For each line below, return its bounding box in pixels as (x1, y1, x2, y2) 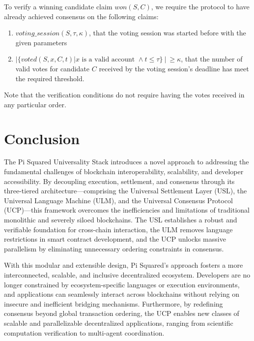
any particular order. (4, 99, 66, 109)
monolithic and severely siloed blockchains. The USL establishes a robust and (4, 215, 237, 225)
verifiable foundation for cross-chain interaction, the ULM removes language (4, 224, 233, 234)
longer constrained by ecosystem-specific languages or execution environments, (4, 279, 240, 289)
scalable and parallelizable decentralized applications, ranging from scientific (4, 317, 233, 328)
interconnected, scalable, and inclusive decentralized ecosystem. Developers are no (4, 270, 251, 279)
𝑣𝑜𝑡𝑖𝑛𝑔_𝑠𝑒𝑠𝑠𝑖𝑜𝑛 (15, 30, 60, 37)
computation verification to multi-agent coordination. (4, 327, 165, 338)
